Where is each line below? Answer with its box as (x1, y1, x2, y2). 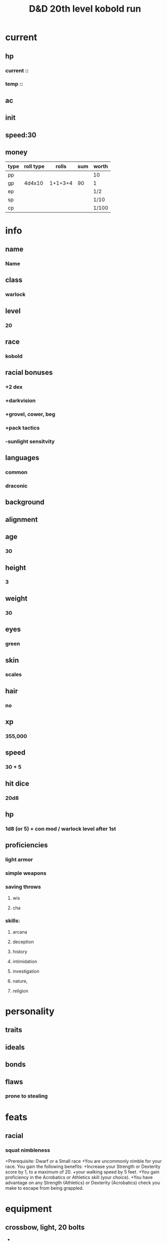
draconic (5, 482, 28, 489)
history (12, 948, 28, 954)
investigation (12, 968, 39, 974)
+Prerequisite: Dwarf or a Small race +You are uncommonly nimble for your (5, 1158, 162, 1164)
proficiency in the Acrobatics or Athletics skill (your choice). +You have (5, 1175, 153, 1181)
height (5, 563, 26, 572)
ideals (5, 1043, 25, 1051)
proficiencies (5, 841, 48, 849)
